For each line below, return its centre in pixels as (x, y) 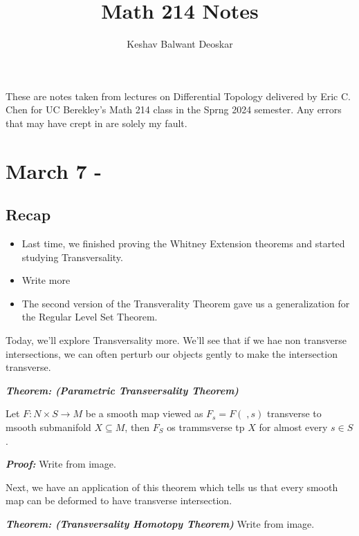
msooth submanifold (48, 427)
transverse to (294, 413)
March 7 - (54, 170)
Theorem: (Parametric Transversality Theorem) (122, 390)
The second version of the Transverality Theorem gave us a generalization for (186, 303)
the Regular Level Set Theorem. (90, 317)
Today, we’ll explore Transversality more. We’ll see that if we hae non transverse (176, 340)
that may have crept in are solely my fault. (96, 123)
